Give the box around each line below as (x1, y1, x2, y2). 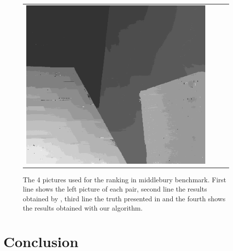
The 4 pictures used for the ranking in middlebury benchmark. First (23, 174, 226, 184)
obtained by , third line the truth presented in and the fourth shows (23, 193, 226, 203)
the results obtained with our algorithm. (23, 203, 143, 213)
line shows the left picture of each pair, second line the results (23, 184, 207, 194)
